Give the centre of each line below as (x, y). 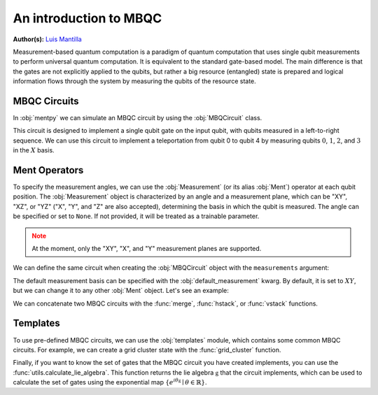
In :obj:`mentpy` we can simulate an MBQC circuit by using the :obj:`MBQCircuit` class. (138, 118)
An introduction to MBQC (87, 18)
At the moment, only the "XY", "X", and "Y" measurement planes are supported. (147, 249)
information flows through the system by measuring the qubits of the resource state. (135, 81)
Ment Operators (48, 170)
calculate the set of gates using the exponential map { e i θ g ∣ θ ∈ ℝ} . (110, 382)
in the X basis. (34, 150)
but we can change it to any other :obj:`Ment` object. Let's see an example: (121, 291)
